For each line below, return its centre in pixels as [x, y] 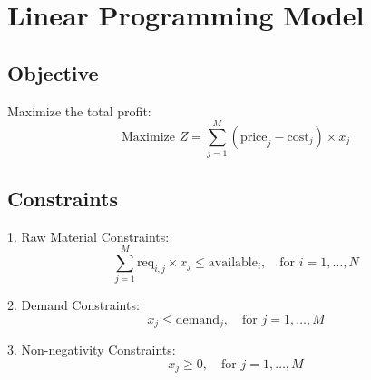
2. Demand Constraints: [73, 305]
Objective [53, 72]
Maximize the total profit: [79, 110]
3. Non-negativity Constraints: [92, 350]
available [233, 262]
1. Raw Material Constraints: [88, 236]
